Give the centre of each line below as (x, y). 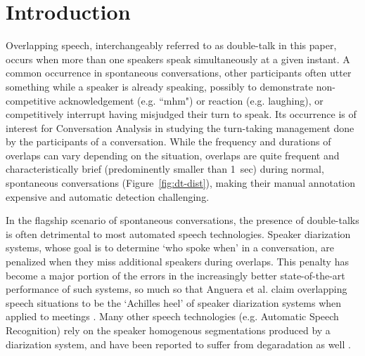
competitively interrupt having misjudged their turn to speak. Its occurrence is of (181, 114)
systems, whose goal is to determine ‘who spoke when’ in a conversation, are (170, 248)
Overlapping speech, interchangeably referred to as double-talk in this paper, (171, 45)
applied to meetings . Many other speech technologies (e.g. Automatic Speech (172, 316)
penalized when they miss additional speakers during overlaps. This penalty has (177, 262)
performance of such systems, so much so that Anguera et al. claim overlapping (177, 289)
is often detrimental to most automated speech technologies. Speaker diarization (178, 233)
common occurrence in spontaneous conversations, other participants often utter (179, 73)
